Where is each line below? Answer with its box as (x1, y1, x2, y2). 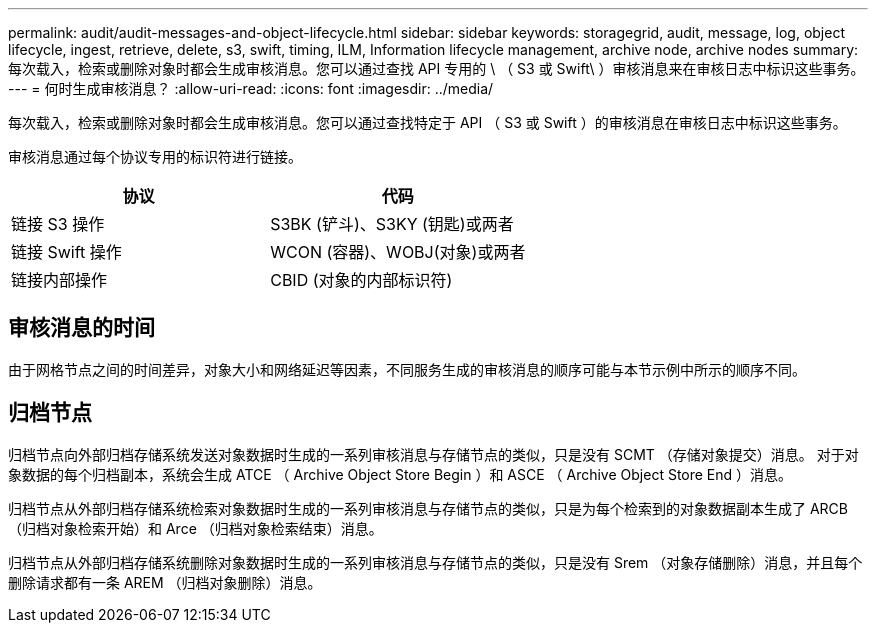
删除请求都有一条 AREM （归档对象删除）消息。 (8, 573, 322, 591)
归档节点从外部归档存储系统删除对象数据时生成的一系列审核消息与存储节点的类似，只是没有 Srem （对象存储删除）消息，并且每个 (8, 553, 863, 571)
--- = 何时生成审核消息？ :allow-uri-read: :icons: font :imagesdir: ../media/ (8, 80, 494, 97)
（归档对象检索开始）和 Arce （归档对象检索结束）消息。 (8, 519, 383, 537)
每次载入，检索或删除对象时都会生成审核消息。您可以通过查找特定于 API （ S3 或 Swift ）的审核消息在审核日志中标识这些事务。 (8, 114, 847, 131)
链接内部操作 (11, 270, 108, 290)
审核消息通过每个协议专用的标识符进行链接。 (8, 148, 302, 165)
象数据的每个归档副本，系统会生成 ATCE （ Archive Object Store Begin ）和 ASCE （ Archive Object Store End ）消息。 (8, 465, 793, 483)
